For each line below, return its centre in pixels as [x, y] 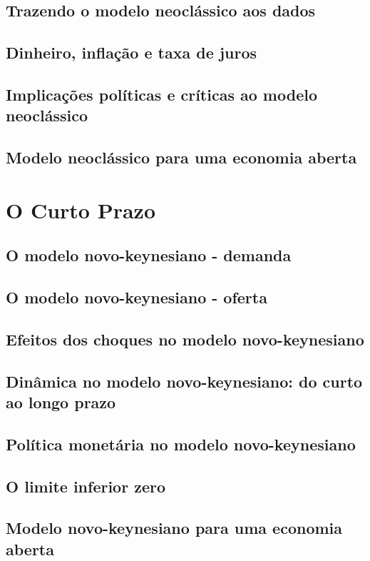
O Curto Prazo [81, 209]
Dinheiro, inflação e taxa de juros [132, 52]
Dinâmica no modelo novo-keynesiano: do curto [184, 381]
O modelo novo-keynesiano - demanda [149, 255]
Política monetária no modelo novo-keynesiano [181, 444]
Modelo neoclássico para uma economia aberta [181, 157]
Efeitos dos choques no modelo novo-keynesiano [185, 339]
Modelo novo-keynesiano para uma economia [174, 528]
